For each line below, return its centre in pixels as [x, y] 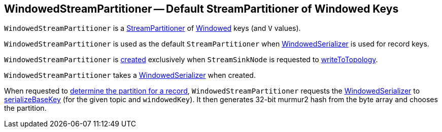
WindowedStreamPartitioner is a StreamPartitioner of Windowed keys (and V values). [152, 28]
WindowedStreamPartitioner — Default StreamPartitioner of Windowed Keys [201, 9]
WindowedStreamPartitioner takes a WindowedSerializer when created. [130, 75]
